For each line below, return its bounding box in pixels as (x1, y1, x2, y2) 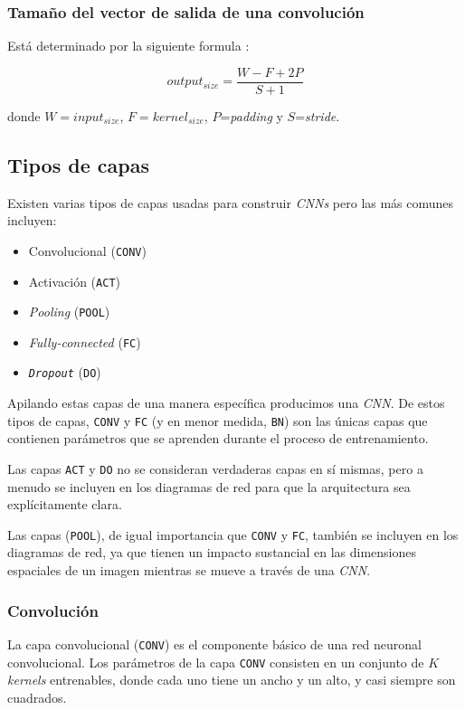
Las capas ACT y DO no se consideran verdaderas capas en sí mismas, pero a (7, 459, 423, 478)
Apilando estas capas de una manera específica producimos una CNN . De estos (7, 393, 445, 412)
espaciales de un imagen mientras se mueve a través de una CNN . (7, 561, 371, 580)
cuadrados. (7, 687, 67, 706)
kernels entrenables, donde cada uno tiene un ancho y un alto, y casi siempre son (7, 670, 456, 689)
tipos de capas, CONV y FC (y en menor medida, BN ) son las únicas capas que (7, 411, 428, 430)
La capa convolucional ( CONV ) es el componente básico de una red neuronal (7, 634, 422, 653)
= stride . (295, 106, 340, 125)
